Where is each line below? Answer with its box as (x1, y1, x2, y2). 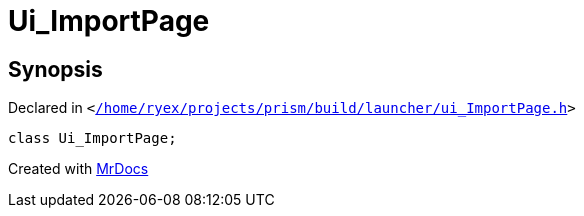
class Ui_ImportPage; (8, 130, 177, 147)
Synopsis (8, 56, 103, 82)
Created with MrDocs (8, 160, 149, 178)
